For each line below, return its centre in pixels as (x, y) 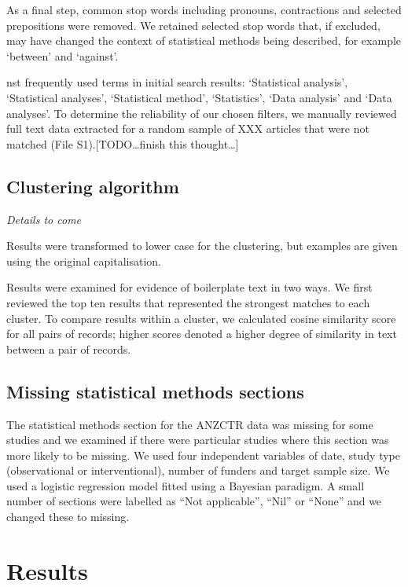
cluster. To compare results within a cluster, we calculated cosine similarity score (201, 318)
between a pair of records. (69, 349)
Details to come (44, 219)
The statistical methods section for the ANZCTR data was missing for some (190, 424)
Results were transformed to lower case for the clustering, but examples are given (202, 246)
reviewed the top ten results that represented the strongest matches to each (188, 302)
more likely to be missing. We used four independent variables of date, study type (204, 455)
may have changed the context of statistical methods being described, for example (204, 40)
